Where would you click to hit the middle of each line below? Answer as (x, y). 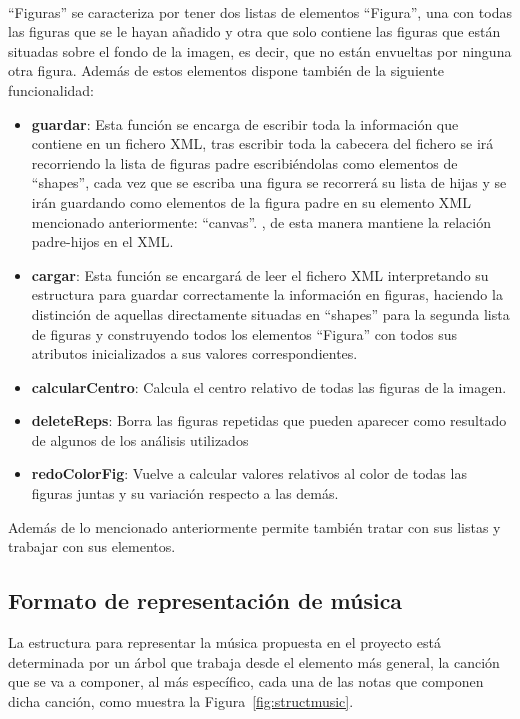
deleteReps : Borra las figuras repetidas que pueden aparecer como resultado (269, 420)
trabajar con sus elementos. (92, 546)
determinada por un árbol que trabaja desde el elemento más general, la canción (254, 661)
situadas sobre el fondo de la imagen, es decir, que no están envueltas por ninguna (260, 50)
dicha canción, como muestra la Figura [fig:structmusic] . (181, 700)
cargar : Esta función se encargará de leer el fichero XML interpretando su (260, 274)
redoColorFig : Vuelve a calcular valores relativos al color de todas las (249, 473)
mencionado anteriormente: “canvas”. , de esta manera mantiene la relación (261, 221)
